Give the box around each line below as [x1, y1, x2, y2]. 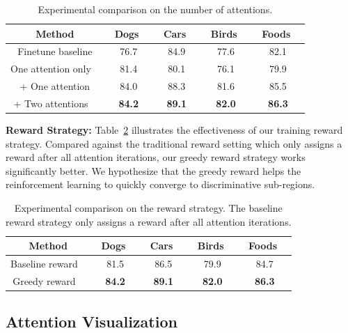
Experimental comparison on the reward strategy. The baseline [14, 201, 283, 215]
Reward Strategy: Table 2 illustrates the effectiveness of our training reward [6, 123, 343, 137]
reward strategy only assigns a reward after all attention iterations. [6, 214, 292, 229]
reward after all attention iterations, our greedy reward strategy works [6, 150, 306, 164]
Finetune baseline [17, 44, 93, 59]
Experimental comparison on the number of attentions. [38, 2, 273, 16]
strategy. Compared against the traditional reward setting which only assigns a [6, 136, 342, 150]
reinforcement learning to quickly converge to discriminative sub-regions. [6, 177, 315, 192]
